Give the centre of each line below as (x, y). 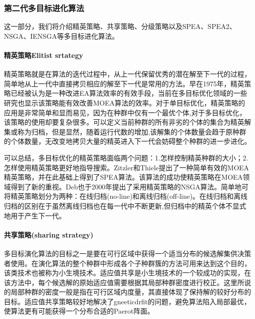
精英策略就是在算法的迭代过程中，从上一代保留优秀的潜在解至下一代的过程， (127, 74)
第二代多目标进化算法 (44, 8)
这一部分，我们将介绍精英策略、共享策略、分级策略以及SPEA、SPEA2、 (120, 26)
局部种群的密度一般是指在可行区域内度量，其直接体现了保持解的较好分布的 (131, 292)
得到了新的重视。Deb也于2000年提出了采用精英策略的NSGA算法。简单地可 (129, 186)
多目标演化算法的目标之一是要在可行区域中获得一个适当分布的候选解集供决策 (127, 253)
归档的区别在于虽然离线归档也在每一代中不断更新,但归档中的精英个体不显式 (125, 205)
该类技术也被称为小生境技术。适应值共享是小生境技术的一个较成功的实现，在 (127, 273)
